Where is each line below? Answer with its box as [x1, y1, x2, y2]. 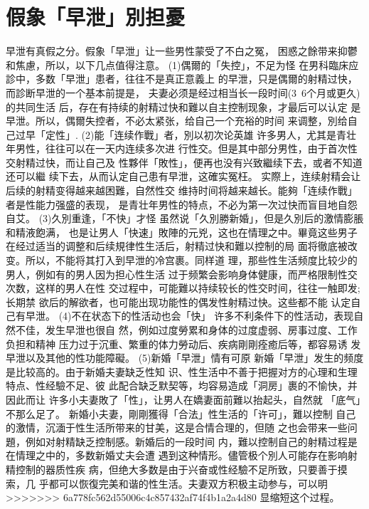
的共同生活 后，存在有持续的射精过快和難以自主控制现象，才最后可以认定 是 [6, 99, 361, 114]
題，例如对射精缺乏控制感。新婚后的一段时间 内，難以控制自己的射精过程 [6, 434, 348, 448]
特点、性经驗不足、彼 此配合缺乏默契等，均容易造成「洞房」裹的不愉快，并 [6, 378, 358, 393]
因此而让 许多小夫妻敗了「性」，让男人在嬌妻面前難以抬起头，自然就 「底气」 [6, 392, 361, 406]
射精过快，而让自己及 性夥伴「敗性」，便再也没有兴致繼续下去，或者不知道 [15, 154, 363, 169]
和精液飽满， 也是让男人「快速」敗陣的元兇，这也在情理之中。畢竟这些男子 [6, 224, 358, 239]
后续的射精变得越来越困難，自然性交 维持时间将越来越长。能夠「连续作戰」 [6, 183, 358, 198]
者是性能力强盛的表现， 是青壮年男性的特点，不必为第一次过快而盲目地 [6, 196, 338, 211]
